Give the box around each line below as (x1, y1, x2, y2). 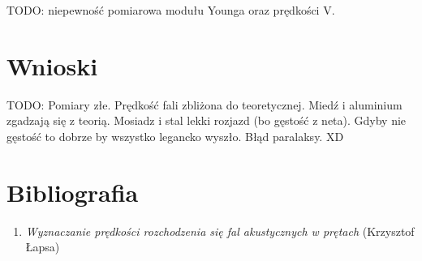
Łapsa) (25, 238, 60, 255)
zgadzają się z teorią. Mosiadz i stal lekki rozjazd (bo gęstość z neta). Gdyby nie (6, 112, 407, 129)
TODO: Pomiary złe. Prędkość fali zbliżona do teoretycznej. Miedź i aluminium (6, 96, 403, 113)
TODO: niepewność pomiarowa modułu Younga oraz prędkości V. (6, 2, 335, 18)
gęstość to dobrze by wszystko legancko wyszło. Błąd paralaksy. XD (6, 127, 344, 144)
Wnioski (6, 49, 98, 82)
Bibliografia (6, 175, 139, 208)
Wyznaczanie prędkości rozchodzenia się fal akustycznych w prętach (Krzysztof (25, 222, 415, 239)
